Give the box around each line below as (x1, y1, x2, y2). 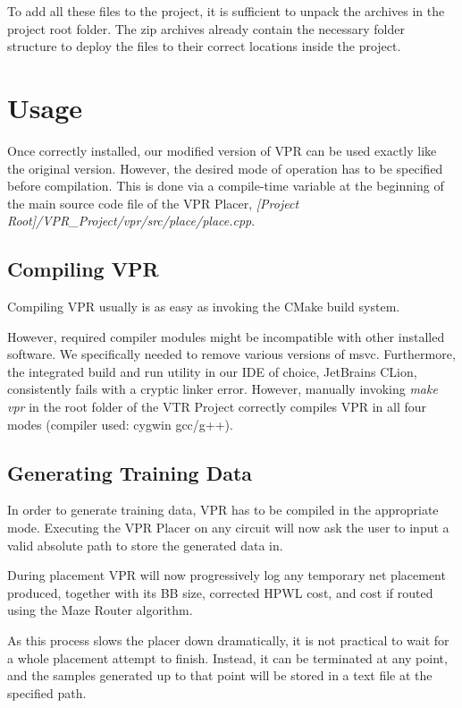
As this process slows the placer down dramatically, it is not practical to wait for (7, 631, 449, 649)
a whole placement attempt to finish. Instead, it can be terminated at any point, (7, 648, 448, 667)
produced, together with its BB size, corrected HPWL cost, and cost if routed (7, 583, 433, 601)
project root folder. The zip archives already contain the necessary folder (7, 19, 406, 38)
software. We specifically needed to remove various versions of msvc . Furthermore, (7, 345, 456, 363)
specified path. (7, 683, 87, 702)
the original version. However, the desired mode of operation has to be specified (7, 158, 443, 177)
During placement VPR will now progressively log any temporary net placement (7, 566, 446, 584)
